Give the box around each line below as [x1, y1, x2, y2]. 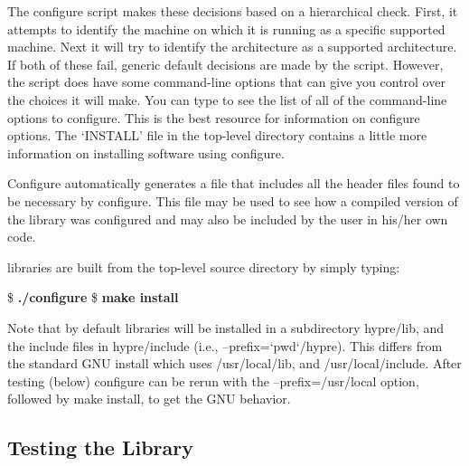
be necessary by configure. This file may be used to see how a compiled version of [7, 191, 458, 210]
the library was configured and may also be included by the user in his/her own [7, 209, 448, 228]
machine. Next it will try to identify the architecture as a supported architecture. [7, 37, 457, 56]
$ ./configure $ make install [7, 288, 179, 307]
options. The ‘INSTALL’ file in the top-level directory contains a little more [7, 126, 427, 145]
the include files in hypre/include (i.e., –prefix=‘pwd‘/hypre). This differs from [7, 336, 443, 355]
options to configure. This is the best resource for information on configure [7, 108, 420, 127]
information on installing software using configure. [7, 143, 285, 162]
